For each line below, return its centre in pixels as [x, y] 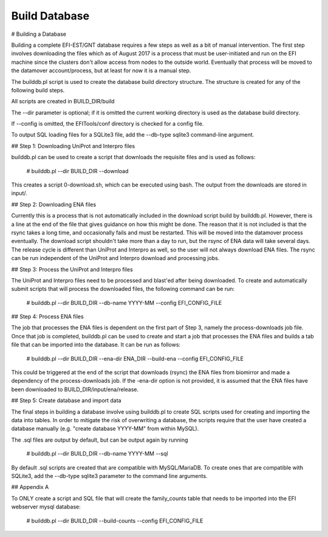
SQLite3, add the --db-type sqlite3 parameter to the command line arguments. [109, 476]
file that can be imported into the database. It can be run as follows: [96, 345]
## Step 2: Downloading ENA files [54, 204]
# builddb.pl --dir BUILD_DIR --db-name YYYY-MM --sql [97, 454]
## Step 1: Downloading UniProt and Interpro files [73, 146]
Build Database [50, 16]
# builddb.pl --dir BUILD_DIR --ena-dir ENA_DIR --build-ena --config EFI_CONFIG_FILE [135, 358]
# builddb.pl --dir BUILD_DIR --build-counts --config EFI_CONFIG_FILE [115, 521]
